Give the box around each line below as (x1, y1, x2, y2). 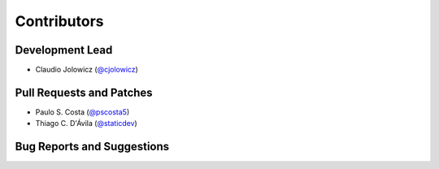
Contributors (15, 12, 105, 30)
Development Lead (15, 43, 113, 57)
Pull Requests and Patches (15, 85, 154, 99)
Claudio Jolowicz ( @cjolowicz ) (35, 65, 138, 75)
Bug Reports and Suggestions (15, 140, 170, 154)
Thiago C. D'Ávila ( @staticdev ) (35, 119, 137, 128)
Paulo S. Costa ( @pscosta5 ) (35, 106, 130, 117)
